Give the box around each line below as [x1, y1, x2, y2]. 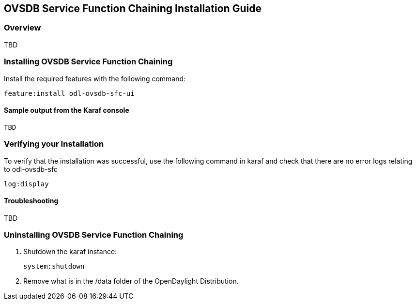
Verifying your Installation [4, 139, 104, 149]
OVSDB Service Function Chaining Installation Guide [4, 2, 262, 15]
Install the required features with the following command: [4, 74, 186, 83]
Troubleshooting [4, 197, 59, 205]
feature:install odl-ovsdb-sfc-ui [4, 89, 135, 97]
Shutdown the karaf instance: [23, 247, 117, 256]
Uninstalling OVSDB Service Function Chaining [4, 230, 184, 240]
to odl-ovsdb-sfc [4, 165, 58, 173]
